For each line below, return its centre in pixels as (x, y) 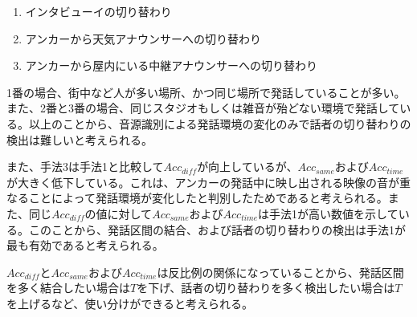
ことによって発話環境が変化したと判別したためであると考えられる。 (208, 198)
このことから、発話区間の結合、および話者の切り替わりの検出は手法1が (217, 229)
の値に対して (119, 213)
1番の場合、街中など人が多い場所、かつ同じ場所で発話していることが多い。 (206, 92)
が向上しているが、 (247, 167)
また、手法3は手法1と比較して (85, 167)
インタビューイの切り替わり (98, 11)
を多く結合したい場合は (68, 288)
